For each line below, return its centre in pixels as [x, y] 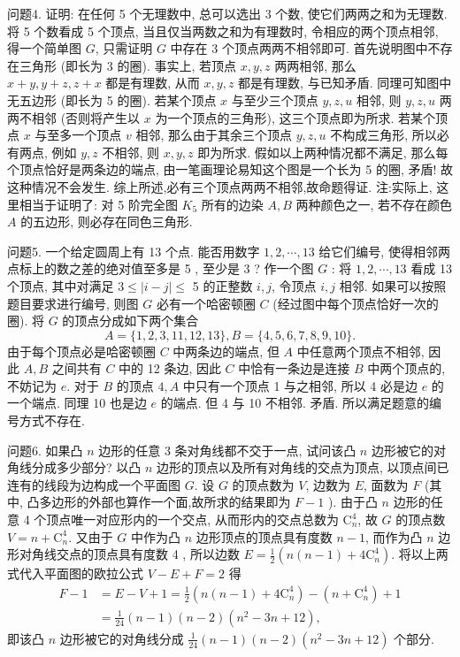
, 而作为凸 [394, 536]
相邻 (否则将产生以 [86, 117]
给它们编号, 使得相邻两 [384, 251]
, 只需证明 [124, 48]
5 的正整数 [222, 285]
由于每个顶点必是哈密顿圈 [81, 351]
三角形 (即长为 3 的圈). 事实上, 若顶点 [127, 65]
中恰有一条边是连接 [294, 368]
